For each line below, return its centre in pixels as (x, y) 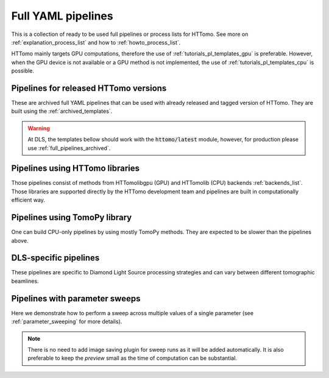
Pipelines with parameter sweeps (76, 298)
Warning (39, 128)
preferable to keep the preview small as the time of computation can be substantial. (133, 358)
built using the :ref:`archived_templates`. (62, 111)
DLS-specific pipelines (55, 258)
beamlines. (25, 281)
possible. (23, 71)
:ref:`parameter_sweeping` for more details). (67, 322)
